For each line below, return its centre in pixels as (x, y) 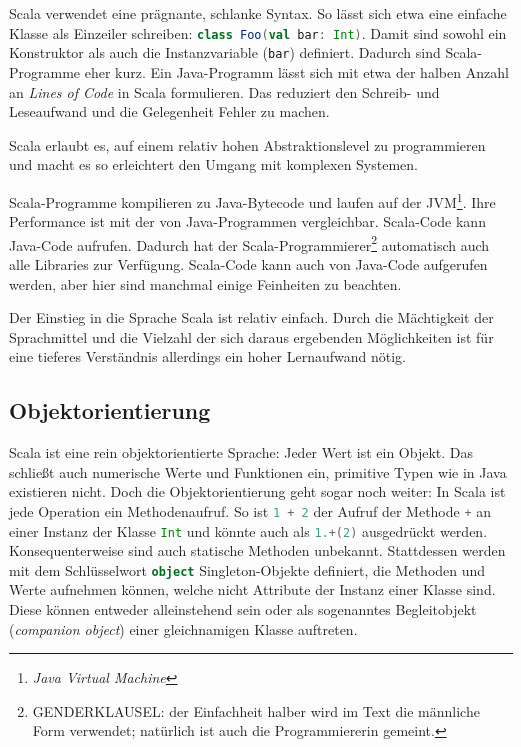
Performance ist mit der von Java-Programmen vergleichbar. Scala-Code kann (247, 221)
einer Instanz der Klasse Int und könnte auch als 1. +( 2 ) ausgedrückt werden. (248, 530)
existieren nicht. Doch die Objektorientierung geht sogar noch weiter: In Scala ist (257, 491)
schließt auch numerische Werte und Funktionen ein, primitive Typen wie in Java (258, 471)
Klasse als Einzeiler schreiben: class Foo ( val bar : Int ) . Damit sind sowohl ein (258, 32)
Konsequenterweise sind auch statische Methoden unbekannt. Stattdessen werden (257, 550)
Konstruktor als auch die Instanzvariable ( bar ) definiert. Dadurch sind (225, 52)
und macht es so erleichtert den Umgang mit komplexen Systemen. (213, 164)
